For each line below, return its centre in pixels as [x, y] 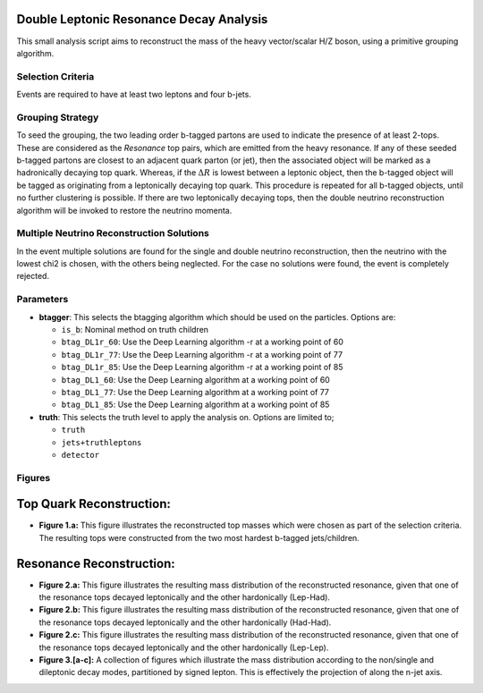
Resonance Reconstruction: [96, 563]
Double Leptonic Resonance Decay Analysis [142, 19]
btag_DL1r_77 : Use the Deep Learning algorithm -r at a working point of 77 [202, 354]
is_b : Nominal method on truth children [135, 329]
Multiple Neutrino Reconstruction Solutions [113, 233]
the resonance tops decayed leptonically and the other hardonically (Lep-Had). [185, 597]
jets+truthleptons [102, 442]
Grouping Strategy [58, 117]
